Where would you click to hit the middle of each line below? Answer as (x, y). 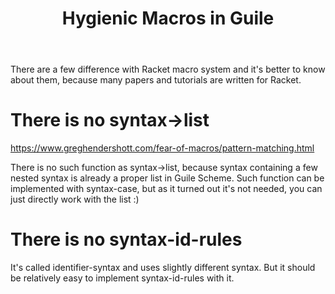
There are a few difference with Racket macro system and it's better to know (168, 69)
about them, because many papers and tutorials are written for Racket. (156, 80)
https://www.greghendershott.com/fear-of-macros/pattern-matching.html (162, 148)
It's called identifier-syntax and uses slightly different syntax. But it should (163, 268)
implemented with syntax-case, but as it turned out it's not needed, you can (166, 189)
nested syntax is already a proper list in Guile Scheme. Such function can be (167, 178)
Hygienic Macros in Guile (168, 18)
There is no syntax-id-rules (126, 239)
